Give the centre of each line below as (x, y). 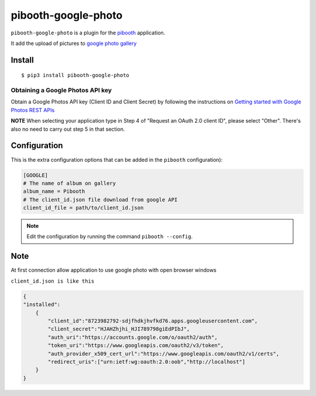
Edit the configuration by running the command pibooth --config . (110, 237)
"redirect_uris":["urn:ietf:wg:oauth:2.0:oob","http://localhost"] (147, 362)
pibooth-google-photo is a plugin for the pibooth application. (88, 33)
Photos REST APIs (33, 110)
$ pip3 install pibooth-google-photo (75, 75)
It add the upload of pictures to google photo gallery (74, 43)
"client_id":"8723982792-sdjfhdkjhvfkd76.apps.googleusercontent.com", (153, 321)
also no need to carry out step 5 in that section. (68, 129)
